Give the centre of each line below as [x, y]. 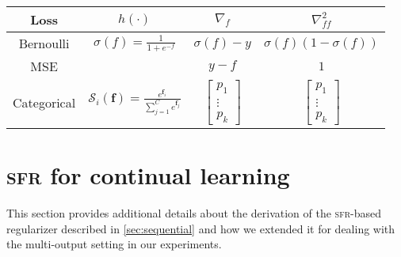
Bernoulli [44, 43]
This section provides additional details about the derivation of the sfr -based [194, 213]
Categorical [44, 102]
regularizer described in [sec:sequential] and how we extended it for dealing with [201, 228]
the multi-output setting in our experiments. [114, 244]
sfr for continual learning [148, 175]
